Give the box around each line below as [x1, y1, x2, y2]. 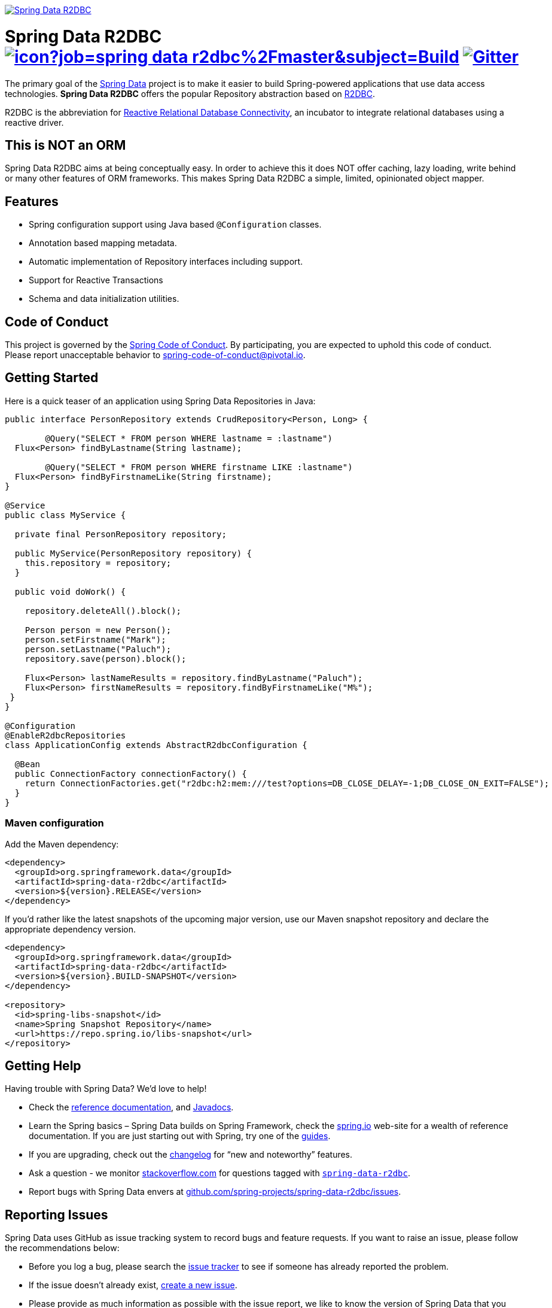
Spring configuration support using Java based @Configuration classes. [29, 219, 322, 230]
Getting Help [5, 1058, 81, 1074]
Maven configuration [5, 817, 104, 829]
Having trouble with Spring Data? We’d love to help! [5, 1083, 207, 1094]
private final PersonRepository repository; [14, 529, 227, 539]
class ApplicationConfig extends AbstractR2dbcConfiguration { [5, 740, 307, 750]
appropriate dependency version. [5, 924, 136, 934]
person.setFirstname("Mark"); [25, 634, 166, 644]
